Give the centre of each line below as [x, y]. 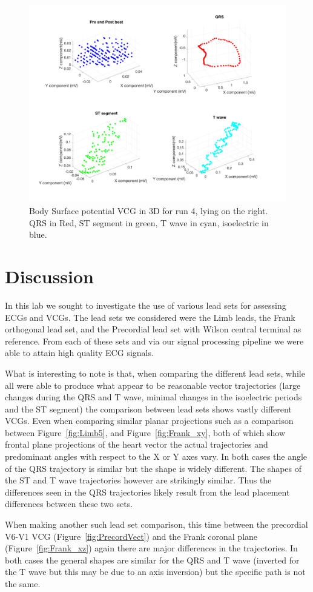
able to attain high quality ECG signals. [79, 353]
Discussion [49, 276]
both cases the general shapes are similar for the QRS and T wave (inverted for [152, 560]
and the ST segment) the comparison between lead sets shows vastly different [148, 409]
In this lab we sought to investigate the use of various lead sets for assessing [146, 305]
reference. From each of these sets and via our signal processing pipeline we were [154, 341]
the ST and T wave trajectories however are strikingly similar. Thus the [138, 480]
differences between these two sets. [69, 504]
